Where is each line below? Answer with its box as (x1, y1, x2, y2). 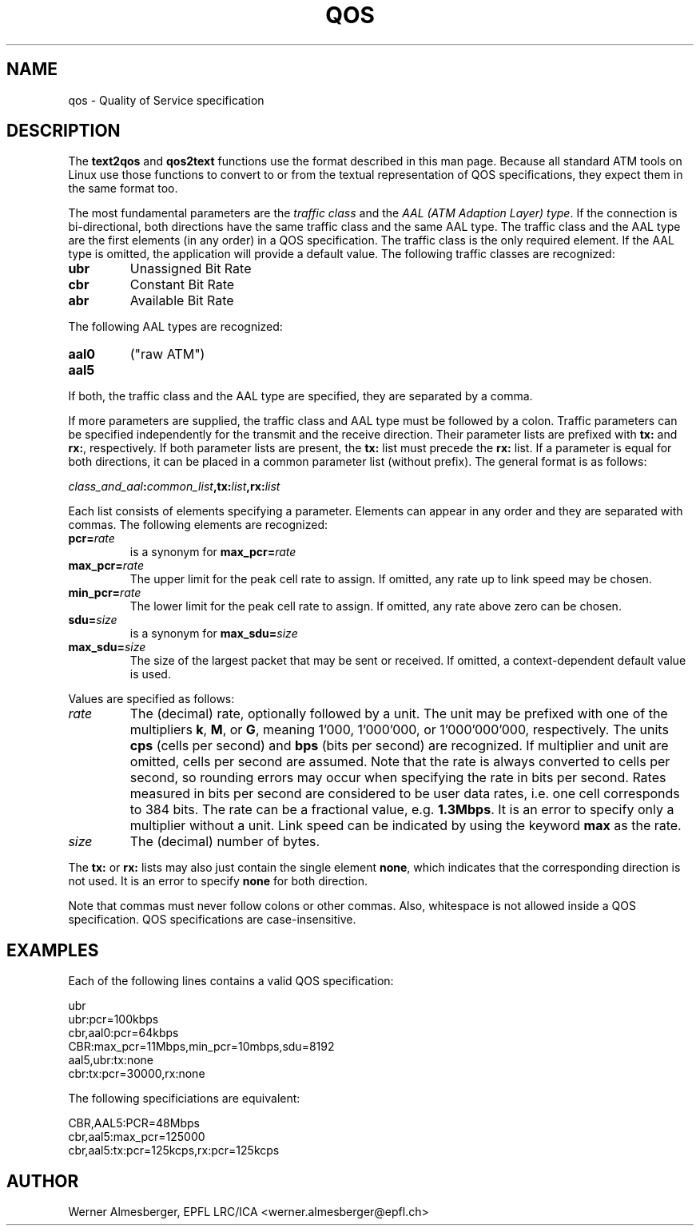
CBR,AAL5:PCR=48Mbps (68, 1116, 200, 1131)
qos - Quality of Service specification (68, 93, 264, 107)
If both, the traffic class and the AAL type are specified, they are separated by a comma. (68, 389, 533, 403)
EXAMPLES (6, 940, 99, 960)
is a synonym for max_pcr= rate (129, 545, 296, 559)
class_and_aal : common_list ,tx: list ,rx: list (68, 479, 280, 494)
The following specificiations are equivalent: (68, 1091, 300, 1106)
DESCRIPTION (6, 121, 121, 141)
